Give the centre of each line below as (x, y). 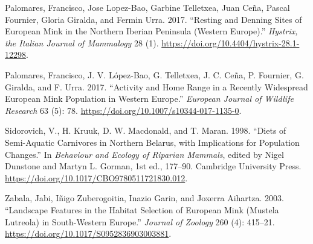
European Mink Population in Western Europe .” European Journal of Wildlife (149, 99)
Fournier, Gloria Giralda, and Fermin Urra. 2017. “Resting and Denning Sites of (153, 19)
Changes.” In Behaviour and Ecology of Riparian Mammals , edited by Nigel (144, 154)
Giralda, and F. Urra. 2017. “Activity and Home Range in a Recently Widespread (156, 86)
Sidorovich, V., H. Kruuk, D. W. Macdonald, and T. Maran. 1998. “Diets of (146, 130)
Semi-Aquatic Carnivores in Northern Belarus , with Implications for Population (152, 142)
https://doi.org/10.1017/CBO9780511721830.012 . (96, 177)
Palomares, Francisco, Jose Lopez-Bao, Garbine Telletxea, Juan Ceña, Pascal (147, 7)
